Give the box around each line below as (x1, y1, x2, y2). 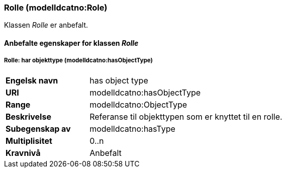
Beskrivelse (6, 111, 51, 122)
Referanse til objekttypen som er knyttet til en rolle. (89, 111, 282, 122)
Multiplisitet (6, 135, 52, 146)
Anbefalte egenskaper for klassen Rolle (4, 38, 139, 47)
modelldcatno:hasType (89, 123, 175, 134)
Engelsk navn (6, 75, 58, 85)
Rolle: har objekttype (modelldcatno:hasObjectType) (4, 57, 153, 64)
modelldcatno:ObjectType (89, 99, 187, 110)
